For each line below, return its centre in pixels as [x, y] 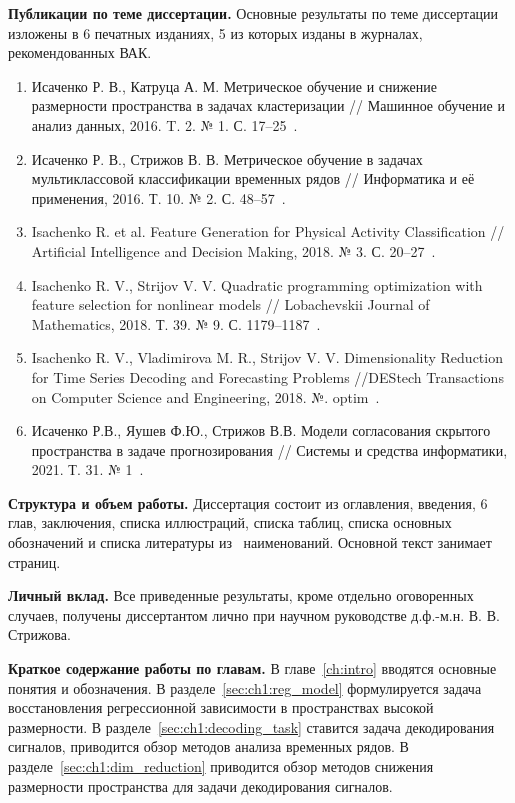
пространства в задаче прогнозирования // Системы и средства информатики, [269, 449]
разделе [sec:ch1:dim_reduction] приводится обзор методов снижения [221, 766]
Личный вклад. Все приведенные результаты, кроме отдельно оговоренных [241, 595]
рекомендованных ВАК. [80, 52]
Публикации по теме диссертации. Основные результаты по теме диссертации [253, 13]
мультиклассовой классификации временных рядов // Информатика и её [253, 178]
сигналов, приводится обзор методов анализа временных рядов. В [208, 746]
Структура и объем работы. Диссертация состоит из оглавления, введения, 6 [248, 502]
